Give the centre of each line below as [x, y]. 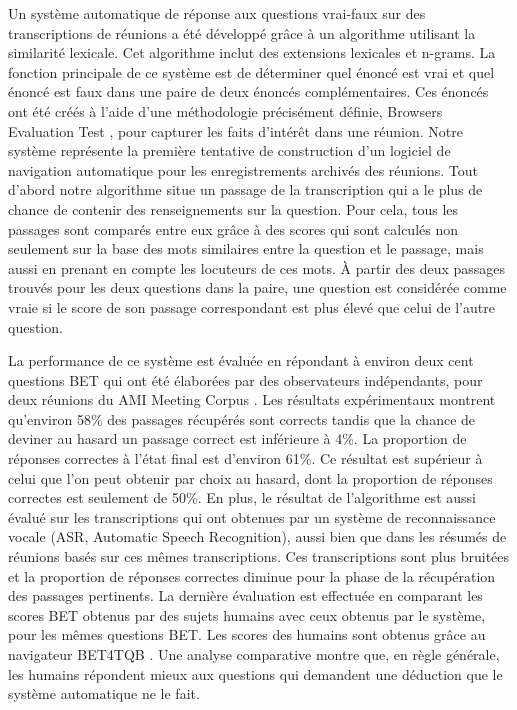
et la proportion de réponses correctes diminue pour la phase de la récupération [252, 575]
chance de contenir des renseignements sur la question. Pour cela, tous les [233, 208]
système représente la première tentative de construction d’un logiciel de [229, 150]
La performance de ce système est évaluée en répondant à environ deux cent [241, 360]
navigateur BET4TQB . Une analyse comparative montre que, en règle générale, [254, 654]
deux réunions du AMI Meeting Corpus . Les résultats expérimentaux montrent [252, 399]
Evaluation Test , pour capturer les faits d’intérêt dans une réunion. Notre [236, 130]
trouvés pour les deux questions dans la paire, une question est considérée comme [257, 287]
